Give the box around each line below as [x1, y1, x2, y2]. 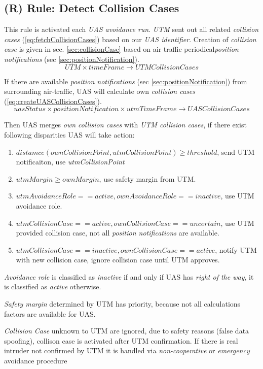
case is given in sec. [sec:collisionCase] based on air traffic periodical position [4, 44, 239, 54]
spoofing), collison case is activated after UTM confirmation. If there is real [4, 335, 238, 346]
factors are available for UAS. [4, 308, 96, 319]
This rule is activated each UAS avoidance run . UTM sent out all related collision [4, 24, 259, 35]
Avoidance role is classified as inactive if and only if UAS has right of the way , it [4, 271, 254, 282]
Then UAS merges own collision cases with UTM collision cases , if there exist [4, 119, 247, 130]
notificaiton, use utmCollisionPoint [16, 156, 125, 167]
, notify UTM [215, 244, 257, 255]
